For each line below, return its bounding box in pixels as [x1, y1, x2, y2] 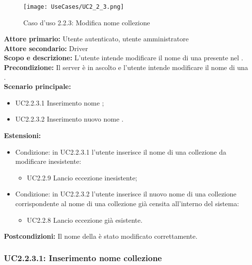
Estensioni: [4, 130, 41, 140]
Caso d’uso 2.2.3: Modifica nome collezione [23, 17, 150, 27]
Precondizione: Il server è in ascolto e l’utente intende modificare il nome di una [4, 62, 248, 72]
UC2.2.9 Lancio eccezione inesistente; [27, 172, 138, 182]
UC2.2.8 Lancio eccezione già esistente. [27, 214, 142, 225]
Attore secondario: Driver [4, 43, 88, 53]
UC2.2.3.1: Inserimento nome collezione [4, 251, 162, 264]
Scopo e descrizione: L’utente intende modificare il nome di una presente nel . [4, 53, 243, 63]
